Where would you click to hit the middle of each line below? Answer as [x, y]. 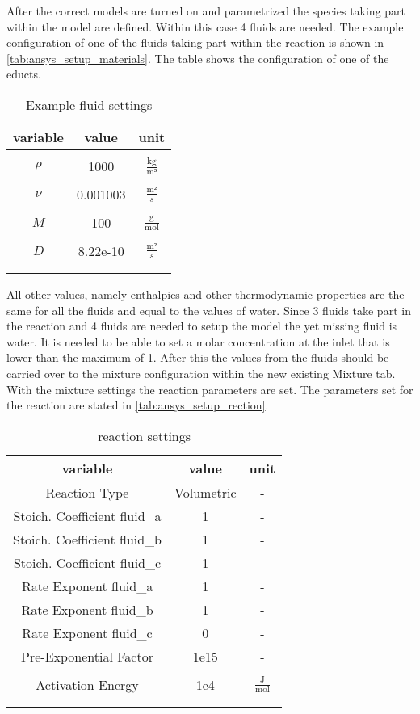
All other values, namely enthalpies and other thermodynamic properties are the [206, 294]
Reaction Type [87, 492]
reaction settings [145, 435]
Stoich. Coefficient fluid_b [88, 539]
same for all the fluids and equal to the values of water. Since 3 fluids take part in [209, 310]
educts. [24, 74]
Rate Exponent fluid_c [87, 632]
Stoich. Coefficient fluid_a [87, 515]
